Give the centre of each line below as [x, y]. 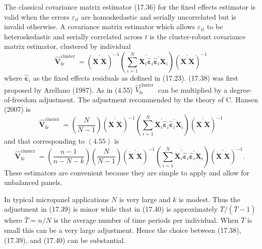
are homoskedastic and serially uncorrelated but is [159, 16]
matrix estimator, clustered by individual [68, 46]
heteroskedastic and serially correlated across [73, 36]
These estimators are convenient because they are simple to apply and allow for [127, 172]
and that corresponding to [45, 141]
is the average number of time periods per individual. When [146, 220]
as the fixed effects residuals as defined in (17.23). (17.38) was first [136, 77]
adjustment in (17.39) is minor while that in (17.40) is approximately [111, 209]
